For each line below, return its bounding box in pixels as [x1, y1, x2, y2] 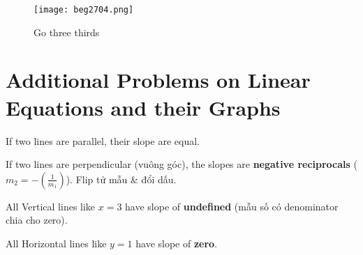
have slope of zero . [135, 235, 218, 250]
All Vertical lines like [6, 199, 96, 213]
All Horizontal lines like [6, 235, 107, 250]
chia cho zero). [6, 212, 68, 227]
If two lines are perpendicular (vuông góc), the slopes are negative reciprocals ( [6, 157, 358, 171]
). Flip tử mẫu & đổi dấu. [66, 171, 177, 186]
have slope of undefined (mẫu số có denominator [125, 199, 339, 213]
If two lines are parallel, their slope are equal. [6, 133, 200, 148]
